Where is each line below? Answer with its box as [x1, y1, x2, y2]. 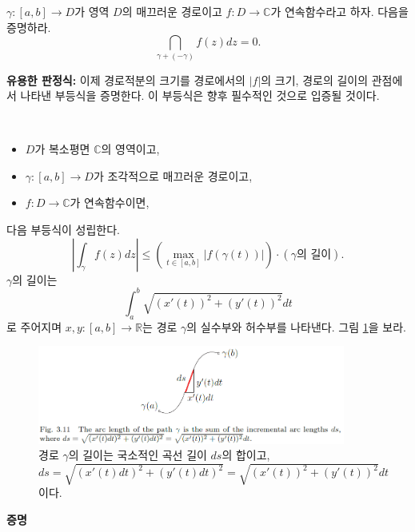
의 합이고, [221, 447, 270, 463]
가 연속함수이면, [70, 194, 150, 211]
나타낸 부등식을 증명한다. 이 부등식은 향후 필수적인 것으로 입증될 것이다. [20, 87, 380, 104]
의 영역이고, [101, 141, 160, 157]
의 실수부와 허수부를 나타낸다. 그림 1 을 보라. [186, 318, 406, 335]
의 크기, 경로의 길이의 [261, 71, 369, 88]
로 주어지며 [6, 318, 62, 335]
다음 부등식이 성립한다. [6, 221, 121, 238]
